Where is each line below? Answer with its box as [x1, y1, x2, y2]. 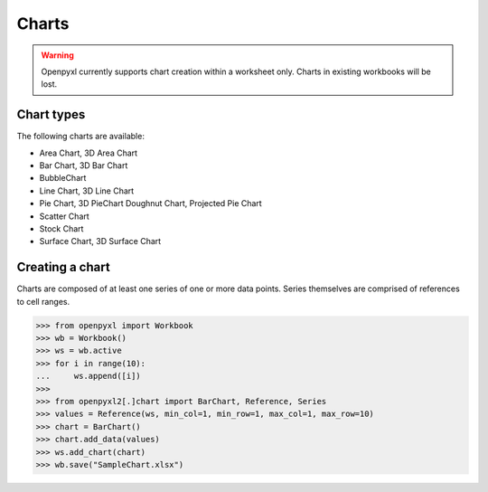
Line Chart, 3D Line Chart [39, 185, 135, 196]
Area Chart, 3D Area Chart [39, 147, 138, 158]
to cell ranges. [16, 296, 70, 307]
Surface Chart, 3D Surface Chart [39, 236, 162, 247]
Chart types [16, 107, 86, 122]
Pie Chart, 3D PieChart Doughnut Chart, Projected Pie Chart [39, 198, 262, 209]
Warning [41, 50, 74, 61]
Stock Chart [39, 222, 84, 234]
